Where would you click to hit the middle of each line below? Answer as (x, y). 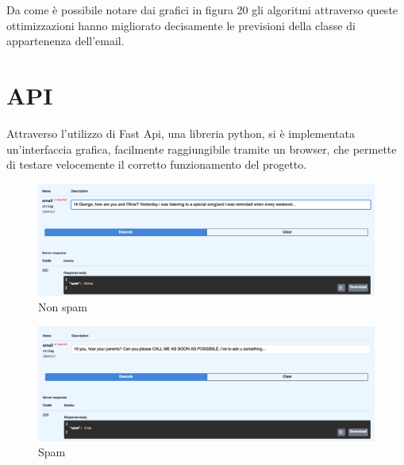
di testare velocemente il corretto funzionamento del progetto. (157, 164)
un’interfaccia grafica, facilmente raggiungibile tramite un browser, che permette (202, 149)
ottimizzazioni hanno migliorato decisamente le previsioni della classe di (181, 25)
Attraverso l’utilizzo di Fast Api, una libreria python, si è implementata (181, 133)
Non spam (63, 307)
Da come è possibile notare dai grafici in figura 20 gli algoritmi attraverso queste (202, 10)
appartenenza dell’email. (65, 41)
